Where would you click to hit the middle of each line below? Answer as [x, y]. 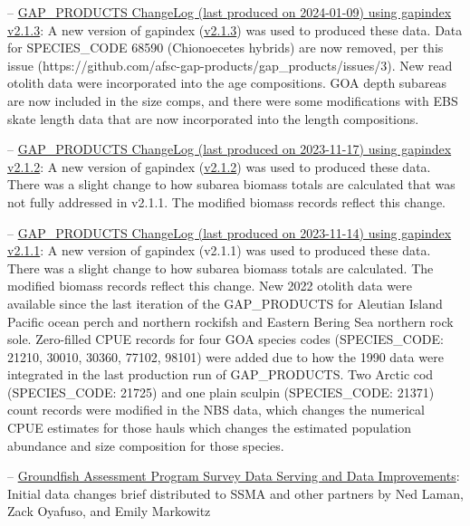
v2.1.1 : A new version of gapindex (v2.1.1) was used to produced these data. [219, 250]
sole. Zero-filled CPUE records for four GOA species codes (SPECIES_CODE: [225, 339]
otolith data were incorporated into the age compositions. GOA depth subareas [227, 83]
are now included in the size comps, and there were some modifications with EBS [233, 100]
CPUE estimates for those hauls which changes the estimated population [210, 428]
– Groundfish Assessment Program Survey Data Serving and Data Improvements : [234, 476]
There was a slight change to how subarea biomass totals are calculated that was [231, 184]
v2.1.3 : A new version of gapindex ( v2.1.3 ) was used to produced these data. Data [235, 29]
